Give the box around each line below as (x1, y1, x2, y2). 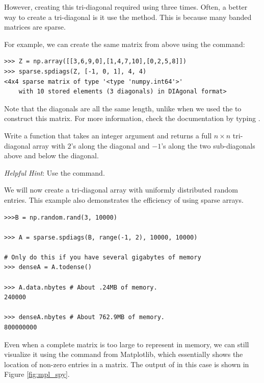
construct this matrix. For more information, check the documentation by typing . (4, 113, 260, 124)
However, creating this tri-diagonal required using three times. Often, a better (4, 2, 248, 12)
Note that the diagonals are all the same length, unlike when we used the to (4, 103, 242, 113)
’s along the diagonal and (71, 140, 150, 151)
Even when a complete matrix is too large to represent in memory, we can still (4, 339, 249, 349)
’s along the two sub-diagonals (161, 140, 255, 151)
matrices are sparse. (4, 21, 66, 32)
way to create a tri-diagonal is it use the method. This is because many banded (4, 11, 252, 22)
